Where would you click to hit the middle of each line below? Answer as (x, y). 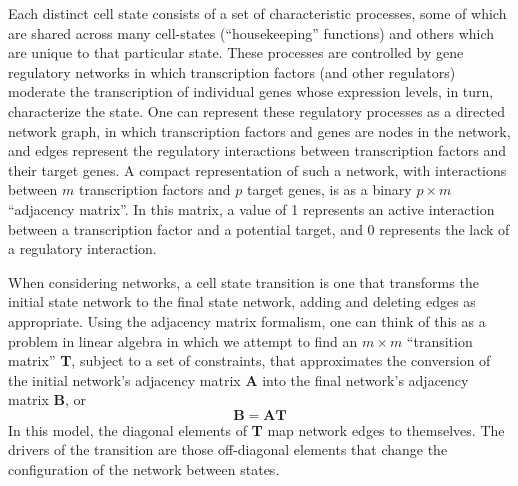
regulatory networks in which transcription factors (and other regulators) (232, 71)
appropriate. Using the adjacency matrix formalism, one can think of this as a (247, 320)
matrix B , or (47, 399)
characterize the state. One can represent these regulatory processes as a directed (256, 110)
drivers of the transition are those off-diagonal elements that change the (228, 449)
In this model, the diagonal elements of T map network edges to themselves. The (256, 429)
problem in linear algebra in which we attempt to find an (183, 340)
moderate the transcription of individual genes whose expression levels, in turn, (251, 91)
